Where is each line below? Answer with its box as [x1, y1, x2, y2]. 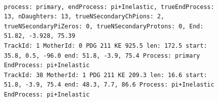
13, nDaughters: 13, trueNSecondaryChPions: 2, [4, 13, 165, 20]
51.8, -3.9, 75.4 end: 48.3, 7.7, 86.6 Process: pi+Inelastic [4, 81, 215, 89]
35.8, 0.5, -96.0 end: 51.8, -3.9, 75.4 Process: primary [4, 52, 200, 59]
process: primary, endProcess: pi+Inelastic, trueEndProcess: [4, 3, 215, 10]
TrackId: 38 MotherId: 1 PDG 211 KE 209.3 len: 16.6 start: [4, 71, 208, 79]
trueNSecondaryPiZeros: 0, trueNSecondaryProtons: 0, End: [4, 22, 204, 30]
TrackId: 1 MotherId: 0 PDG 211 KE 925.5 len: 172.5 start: [4, 42, 208, 49]
